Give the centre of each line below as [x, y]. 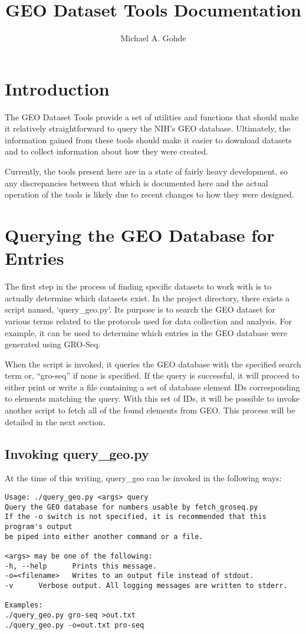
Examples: [24, 605]
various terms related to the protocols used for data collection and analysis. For [149, 321]
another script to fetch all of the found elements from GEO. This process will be [150, 410]
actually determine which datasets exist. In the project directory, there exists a [147, 298]
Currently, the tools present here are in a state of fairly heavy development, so [146, 171]
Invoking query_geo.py [77, 453]
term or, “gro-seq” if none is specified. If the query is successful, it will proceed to [152, 375]
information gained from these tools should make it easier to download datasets [148, 139]
